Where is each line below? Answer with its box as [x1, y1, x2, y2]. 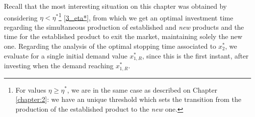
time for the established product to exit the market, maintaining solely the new [4, 31, 243, 41]
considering [4, 12, 38, 22]
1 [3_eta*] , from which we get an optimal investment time [58, 11, 233, 22]
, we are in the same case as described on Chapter [67, 84, 217, 95]
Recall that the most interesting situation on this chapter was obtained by [4, 1, 227, 11]
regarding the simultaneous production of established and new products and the [4, 21, 244, 32]
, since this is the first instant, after [142, 50, 249, 60]
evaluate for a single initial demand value [4, 50, 127, 60]
